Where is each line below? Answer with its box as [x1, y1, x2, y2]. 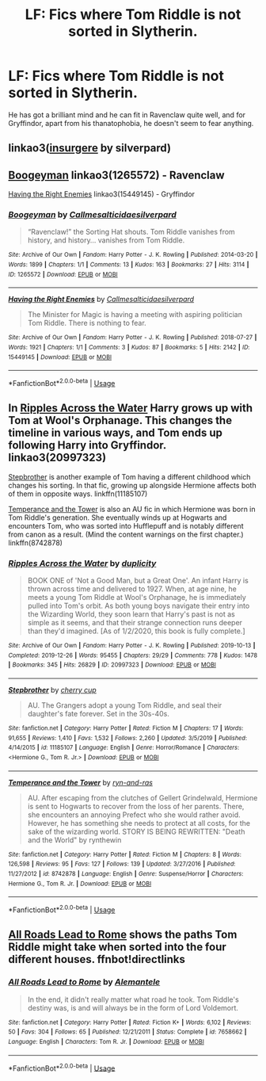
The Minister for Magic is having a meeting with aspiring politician [27, 310, 243, 319]
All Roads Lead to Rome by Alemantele [8, 976, 161, 987]
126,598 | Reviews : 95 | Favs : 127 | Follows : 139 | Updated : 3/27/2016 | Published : [8, 860, 236, 869]
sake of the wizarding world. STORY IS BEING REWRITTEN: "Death [27, 827, 245, 836]
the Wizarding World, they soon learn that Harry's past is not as [27, 609, 235, 619]
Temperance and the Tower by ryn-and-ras [8, 777, 153, 787]
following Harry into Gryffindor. [8, 438, 166, 453]
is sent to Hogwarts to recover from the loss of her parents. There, [27, 801, 245, 811]
